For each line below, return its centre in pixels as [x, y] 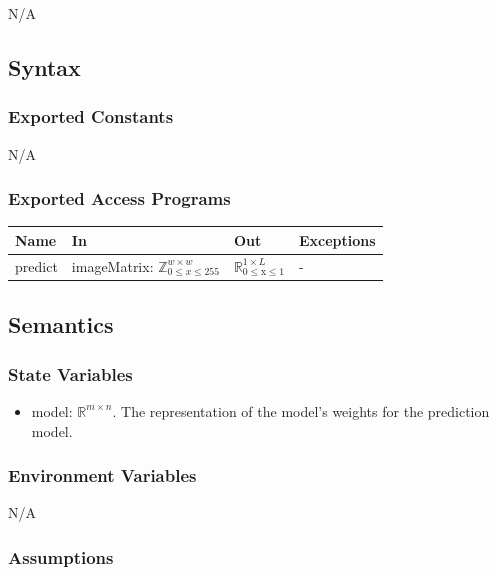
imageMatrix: [112, 265]
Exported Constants [91, 116]
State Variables [70, 373]
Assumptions [61, 556]
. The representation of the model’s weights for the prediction [301, 410]
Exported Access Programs [119, 198]
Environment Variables [102, 475]
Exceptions [337, 239]
